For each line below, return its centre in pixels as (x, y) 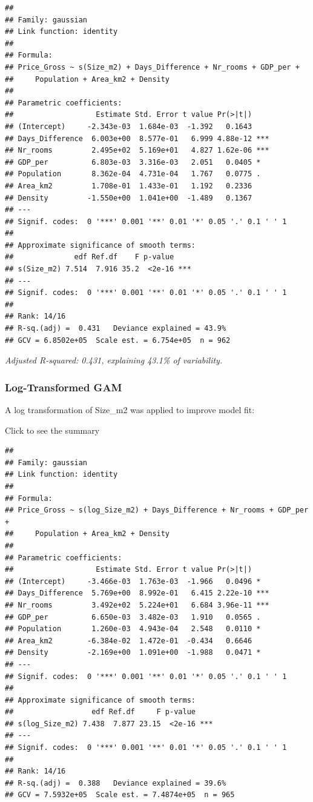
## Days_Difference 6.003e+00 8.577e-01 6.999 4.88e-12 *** (137, 138)
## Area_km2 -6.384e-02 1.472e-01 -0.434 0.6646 (129, 641)
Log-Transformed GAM (64, 387)
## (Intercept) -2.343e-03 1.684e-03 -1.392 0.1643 (129, 126)
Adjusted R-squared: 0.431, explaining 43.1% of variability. (114, 360)
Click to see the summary (52, 430)
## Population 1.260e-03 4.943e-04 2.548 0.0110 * (133, 629)
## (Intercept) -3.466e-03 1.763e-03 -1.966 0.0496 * (133, 581)
